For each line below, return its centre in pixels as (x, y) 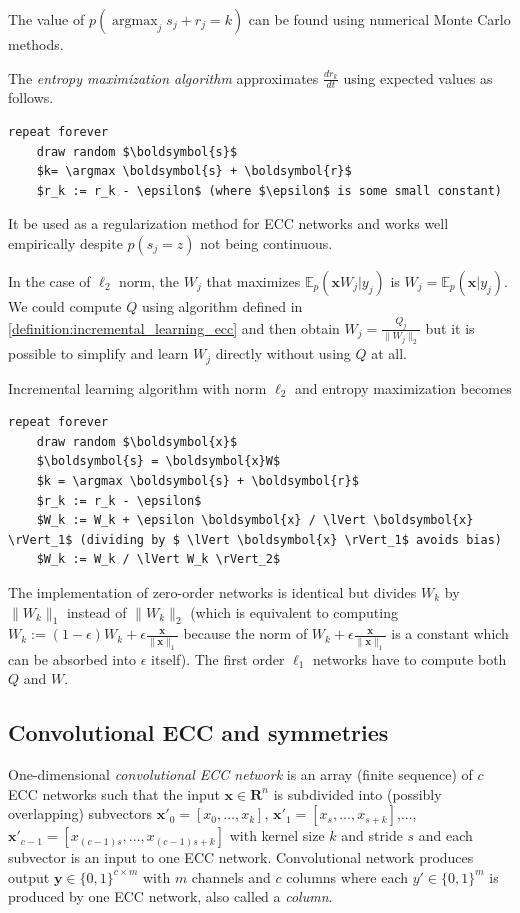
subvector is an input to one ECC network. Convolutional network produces (241, 857)
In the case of (49, 280)
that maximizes (253, 280)
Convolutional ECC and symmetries (198, 732)
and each (445, 835)
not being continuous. (266, 242)
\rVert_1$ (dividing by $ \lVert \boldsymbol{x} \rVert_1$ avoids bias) (255, 539)
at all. (389, 353)
